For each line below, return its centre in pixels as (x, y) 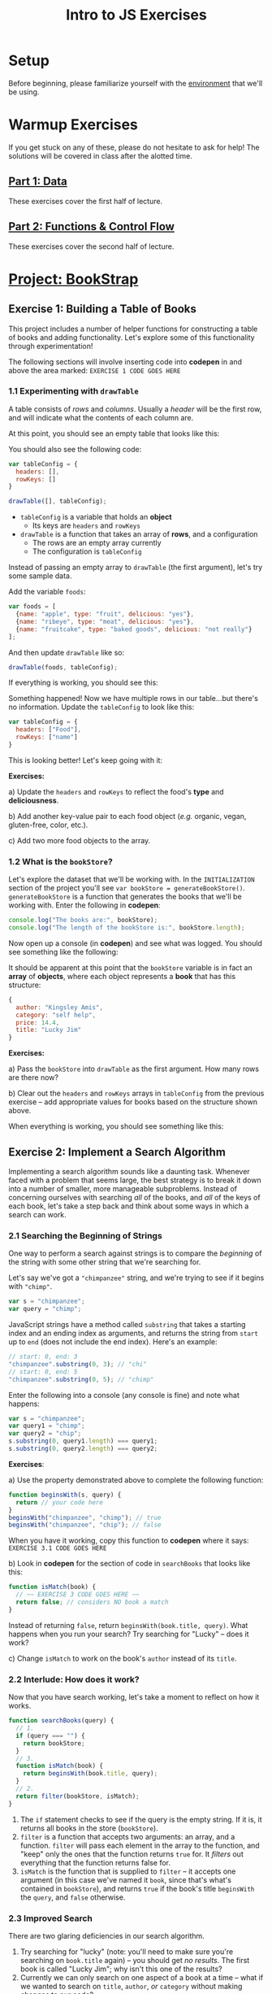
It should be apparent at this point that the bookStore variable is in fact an (131, 967)
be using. (24, 92)
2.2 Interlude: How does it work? (74, 1679)
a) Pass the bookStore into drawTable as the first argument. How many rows (134, 1069)
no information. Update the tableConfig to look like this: (101, 707)
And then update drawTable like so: (66, 652)
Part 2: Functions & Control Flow (91, 226)
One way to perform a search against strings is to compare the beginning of (135, 1253)
